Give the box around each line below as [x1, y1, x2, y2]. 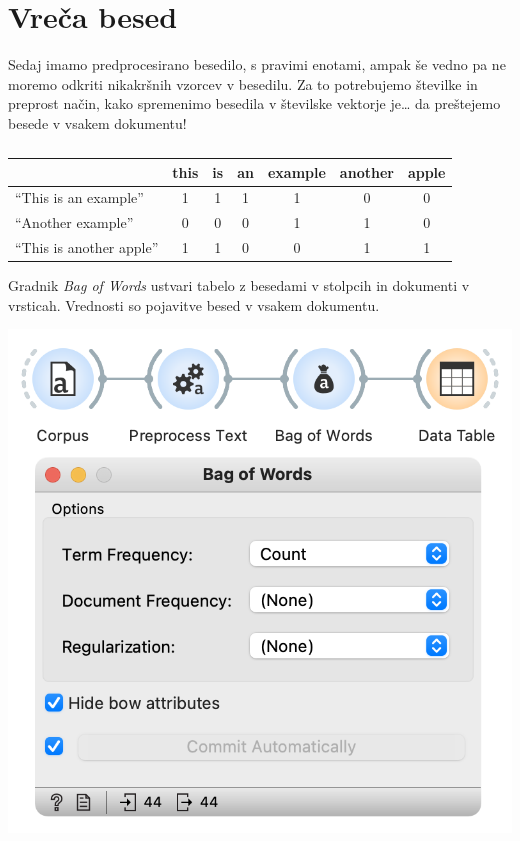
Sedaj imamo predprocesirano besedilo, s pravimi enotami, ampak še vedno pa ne [8, 54, 506, 75]
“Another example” [15, 212, 134, 233]
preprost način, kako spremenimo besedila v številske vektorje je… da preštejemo [8, 93, 501, 114]
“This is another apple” [15, 237, 159, 258]
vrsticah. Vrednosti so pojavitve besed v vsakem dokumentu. [8, 294, 380, 315]
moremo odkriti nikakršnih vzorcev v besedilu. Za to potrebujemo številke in [8, 73, 478, 94]
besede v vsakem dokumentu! [8, 112, 187, 133]
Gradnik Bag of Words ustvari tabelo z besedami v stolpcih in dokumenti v [8, 275, 470, 296]
